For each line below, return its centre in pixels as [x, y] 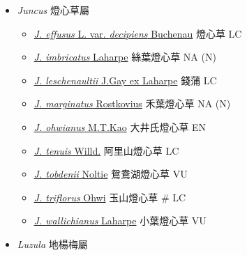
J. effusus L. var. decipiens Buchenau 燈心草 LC [138, 33]
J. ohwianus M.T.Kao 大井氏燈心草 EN [120, 126]
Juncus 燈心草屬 [53, 10]
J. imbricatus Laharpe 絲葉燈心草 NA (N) [125, 57]
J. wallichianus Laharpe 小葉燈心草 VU [120, 221]
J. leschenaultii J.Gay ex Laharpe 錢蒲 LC [125, 80]
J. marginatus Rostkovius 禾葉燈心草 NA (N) [132, 103]
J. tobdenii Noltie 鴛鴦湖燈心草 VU [111, 174]
